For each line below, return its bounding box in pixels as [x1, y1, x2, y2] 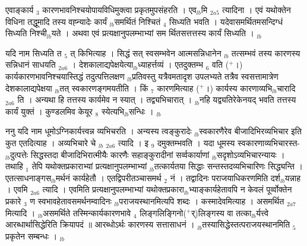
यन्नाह [284, 171, 300, 184]
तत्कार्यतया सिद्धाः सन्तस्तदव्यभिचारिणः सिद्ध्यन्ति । [154, 160, 303, 172]
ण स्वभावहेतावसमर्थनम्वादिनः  [30, 194, 115, 207]
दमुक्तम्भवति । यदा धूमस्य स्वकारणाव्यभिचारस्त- [157, 136, 300, 149]
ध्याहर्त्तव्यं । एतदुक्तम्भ [138, 58, 204, 71]
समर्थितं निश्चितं [114, 15, 161, 27]
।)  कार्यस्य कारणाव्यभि [204, 81, 273, 94]
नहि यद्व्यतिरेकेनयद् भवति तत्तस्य [199, 93, 296, 106]
